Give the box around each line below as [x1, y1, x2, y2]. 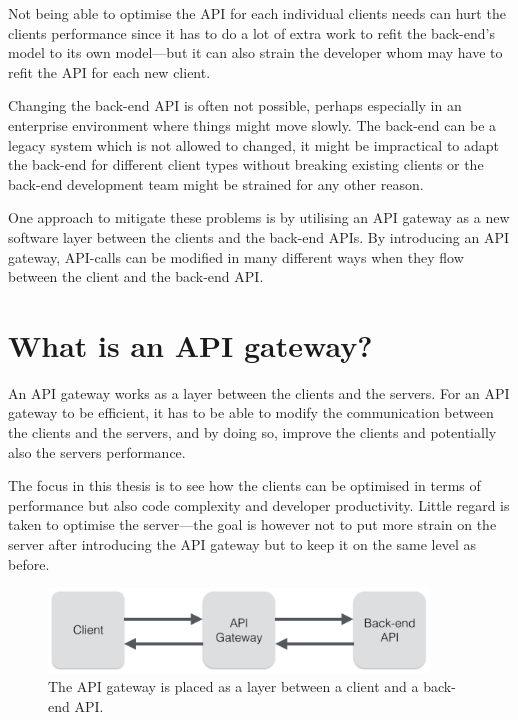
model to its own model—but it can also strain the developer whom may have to [8, 42, 503, 63]
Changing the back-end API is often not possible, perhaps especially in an [8, 95, 462, 116]
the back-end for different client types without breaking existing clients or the [8, 154, 484, 175]
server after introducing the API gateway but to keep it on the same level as [8, 534, 476, 554]
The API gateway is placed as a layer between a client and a [48, 676, 419, 697]
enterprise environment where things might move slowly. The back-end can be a [8, 114, 497, 135]
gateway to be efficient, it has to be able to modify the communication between [8, 402, 494, 423]
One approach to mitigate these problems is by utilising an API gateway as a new [8, 207, 510, 228]
